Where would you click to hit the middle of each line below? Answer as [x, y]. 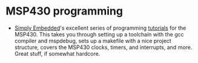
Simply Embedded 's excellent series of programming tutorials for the [100, 28]
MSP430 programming [64, 11]
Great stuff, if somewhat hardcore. [57, 53]
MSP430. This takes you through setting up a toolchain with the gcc [99, 34]
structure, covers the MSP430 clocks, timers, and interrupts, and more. [103, 47]
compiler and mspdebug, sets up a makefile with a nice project [93, 41]
